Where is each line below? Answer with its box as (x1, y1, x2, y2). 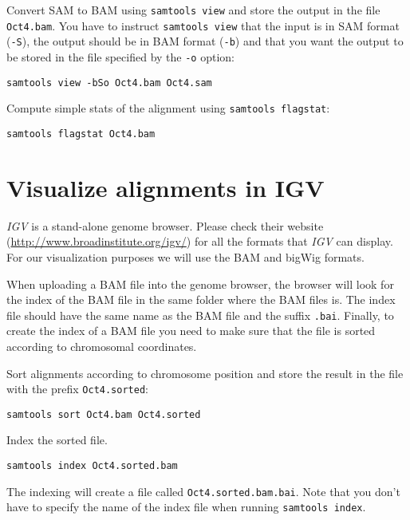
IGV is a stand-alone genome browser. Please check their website (6, 217, 324, 234)
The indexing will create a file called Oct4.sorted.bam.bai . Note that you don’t (6, 483, 400, 499)
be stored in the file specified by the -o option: (6, 48, 235, 65)
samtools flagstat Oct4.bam (6, 128, 156, 140)
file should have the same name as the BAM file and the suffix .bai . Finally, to (6, 306, 394, 323)
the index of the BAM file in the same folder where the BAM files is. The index (6, 291, 396, 308)
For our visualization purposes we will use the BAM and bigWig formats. (6, 248, 365, 265)
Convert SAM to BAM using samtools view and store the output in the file (6, 2, 380, 18)
